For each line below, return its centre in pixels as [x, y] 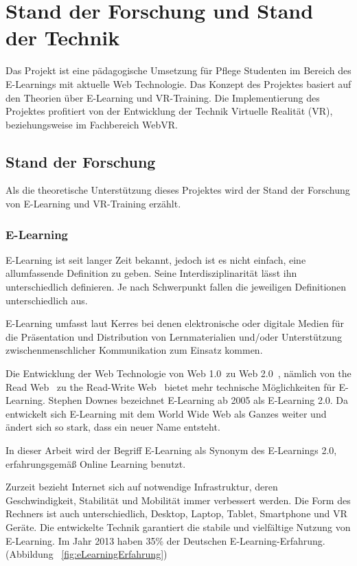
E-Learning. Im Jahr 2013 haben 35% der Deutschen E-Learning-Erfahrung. [165, 540]
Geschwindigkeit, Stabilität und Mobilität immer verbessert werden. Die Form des [178, 500]
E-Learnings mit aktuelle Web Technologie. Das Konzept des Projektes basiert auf [178, 83]
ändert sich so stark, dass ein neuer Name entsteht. [113, 427]
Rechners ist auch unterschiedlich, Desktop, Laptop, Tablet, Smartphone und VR [176, 513]
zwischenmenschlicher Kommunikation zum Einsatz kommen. [134, 350]
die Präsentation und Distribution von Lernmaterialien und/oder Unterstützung [174, 336]
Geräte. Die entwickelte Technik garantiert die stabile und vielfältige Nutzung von [178, 527]
